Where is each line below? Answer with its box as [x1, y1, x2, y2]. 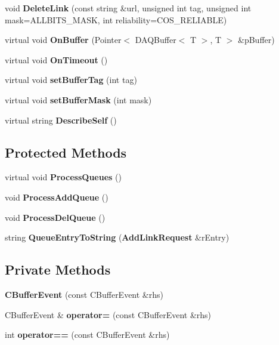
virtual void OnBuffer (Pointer [5, 33, 122, 46]
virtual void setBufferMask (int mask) [5, 93, 152, 106]
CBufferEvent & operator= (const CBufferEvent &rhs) [5, 308, 212, 321]
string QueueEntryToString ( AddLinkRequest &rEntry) [5, 231, 230, 244]
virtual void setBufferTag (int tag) [5, 73, 137, 86]
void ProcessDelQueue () [5, 211, 106, 223]
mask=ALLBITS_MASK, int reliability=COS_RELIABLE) [5, 13, 227, 26]
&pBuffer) [238, 33, 275, 46]
